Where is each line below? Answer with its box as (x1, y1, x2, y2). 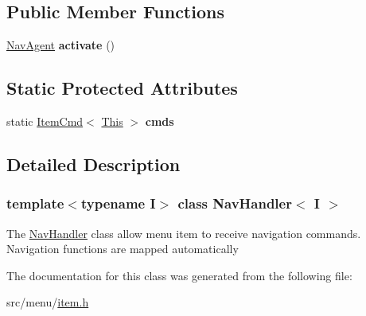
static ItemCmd (6, 113, 84, 129)
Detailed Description (6, 151, 181, 176)
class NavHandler (177, 193, 292, 213)
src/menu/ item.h (6, 294, 89, 310)
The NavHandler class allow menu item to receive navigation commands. (6, 224, 361, 241)
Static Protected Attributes (6, 76, 238, 100)
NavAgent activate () (6, 37, 115, 53)
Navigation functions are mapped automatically (6, 240, 239, 257)
